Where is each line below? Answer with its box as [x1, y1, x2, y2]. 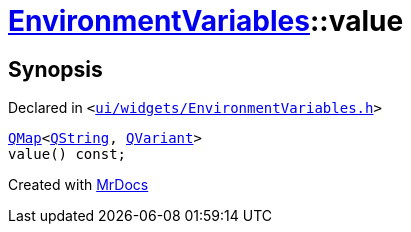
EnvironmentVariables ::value [8, 4, 404, 38]
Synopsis [8, 56, 103, 82]
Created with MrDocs [8, 176, 149, 194]
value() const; [8, 146, 127, 163]
